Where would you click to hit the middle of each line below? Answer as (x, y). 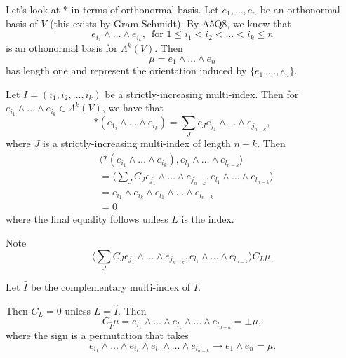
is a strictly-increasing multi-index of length (137, 143)
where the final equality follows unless (87, 219)
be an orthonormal (300, 9)
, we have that (133, 108)
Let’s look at (33, 9)
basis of (22, 23)
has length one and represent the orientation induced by (126, 70)
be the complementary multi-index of (111, 286)
